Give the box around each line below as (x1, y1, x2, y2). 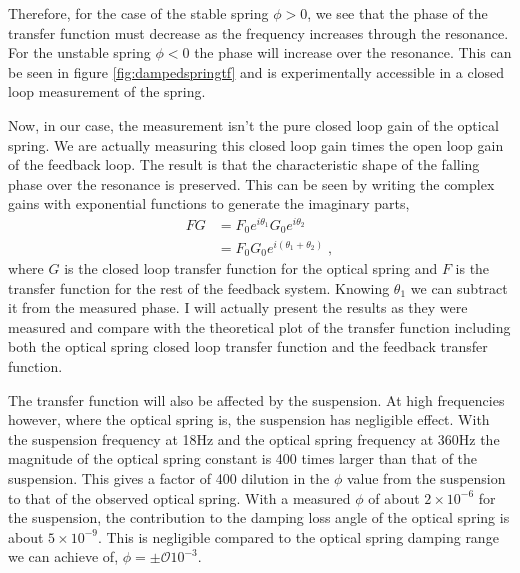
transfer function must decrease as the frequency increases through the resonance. (8, 22, 509, 43)
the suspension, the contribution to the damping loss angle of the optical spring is (8, 507, 510, 528)
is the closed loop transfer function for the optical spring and (64, 258, 438, 279)
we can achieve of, (8, 546, 119, 567)
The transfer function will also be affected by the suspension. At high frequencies (8, 389, 505, 410)
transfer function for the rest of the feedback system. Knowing (8, 277, 390, 298)
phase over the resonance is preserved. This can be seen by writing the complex (8, 173, 495, 194)
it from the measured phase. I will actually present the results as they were (8, 297, 468, 318)
